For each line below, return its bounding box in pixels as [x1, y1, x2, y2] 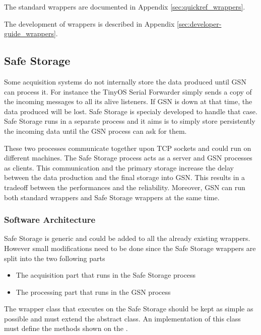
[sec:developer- [176, 18, 222, 29]
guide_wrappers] [4, 28, 56, 39]
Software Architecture [4, 213, 96, 226]
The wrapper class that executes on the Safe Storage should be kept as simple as [4, 303, 253, 314]
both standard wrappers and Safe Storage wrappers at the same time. [4, 192, 220, 202]
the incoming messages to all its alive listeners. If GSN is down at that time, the [4, 96, 252, 107]
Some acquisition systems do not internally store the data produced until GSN [4, 76, 246, 87]
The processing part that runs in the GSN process [16, 286, 171, 297]
